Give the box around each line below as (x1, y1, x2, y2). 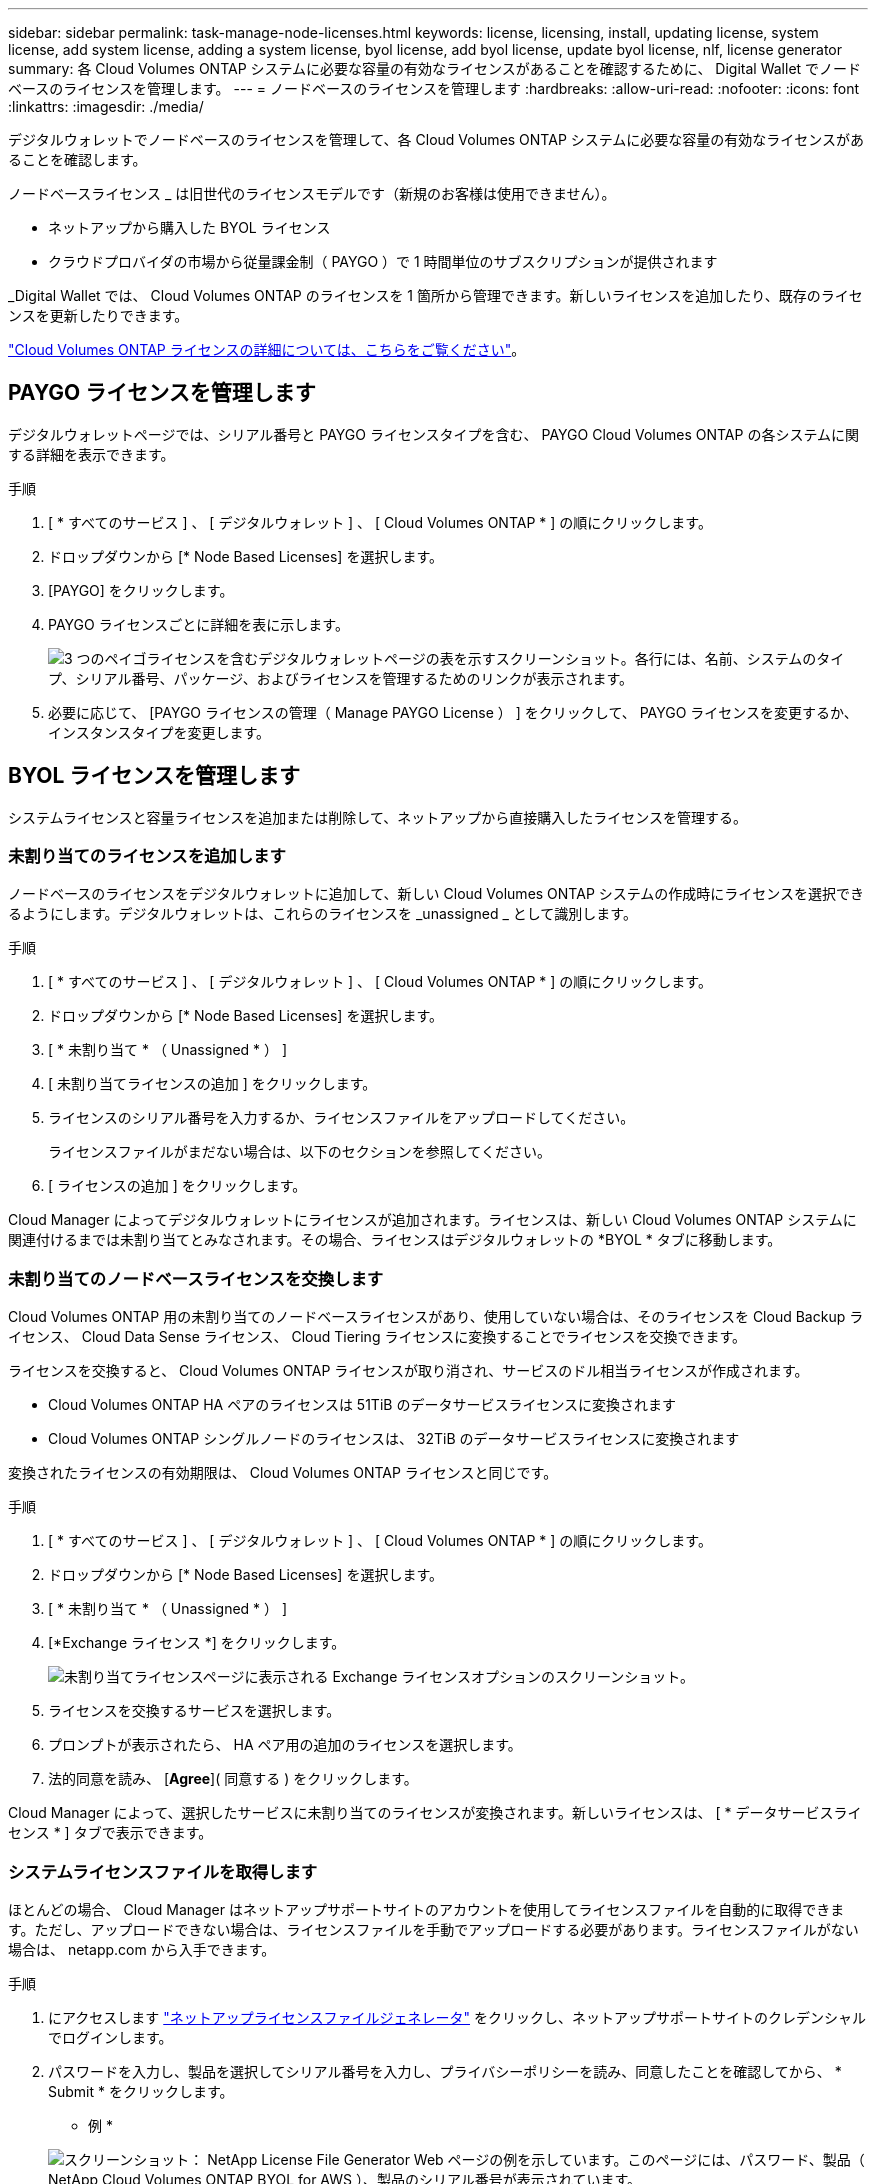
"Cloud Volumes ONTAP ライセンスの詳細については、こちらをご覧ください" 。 (8, 341, 526, 358)
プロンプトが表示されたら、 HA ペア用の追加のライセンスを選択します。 (48, 1736, 522, 1754)
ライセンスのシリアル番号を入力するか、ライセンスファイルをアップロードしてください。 (48, 1109, 635, 1127)
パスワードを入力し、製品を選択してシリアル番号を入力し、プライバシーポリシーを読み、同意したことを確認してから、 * (48, 2062, 842, 2080)
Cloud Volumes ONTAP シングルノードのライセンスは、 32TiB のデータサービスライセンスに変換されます (48, 1430, 740, 1448)
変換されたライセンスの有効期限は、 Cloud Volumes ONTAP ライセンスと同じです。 (8, 1464, 558, 1482)
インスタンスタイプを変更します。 (48, 723, 271, 741)
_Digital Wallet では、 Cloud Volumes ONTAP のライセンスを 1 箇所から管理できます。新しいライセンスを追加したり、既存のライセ (8, 287, 863, 304)
